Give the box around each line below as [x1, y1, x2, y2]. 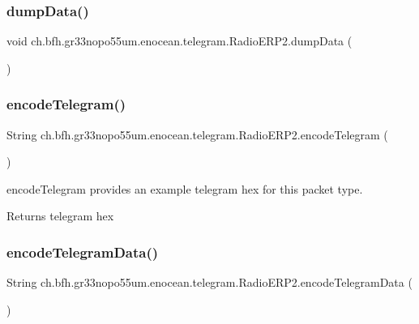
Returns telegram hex [6, 207, 114, 224]
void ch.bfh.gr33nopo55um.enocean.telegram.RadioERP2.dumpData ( [6, 32, 353, 49]
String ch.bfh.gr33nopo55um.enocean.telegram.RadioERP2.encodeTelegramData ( [6, 274, 413, 291]
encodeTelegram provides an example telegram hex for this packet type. [6, 180, 363, 197]
